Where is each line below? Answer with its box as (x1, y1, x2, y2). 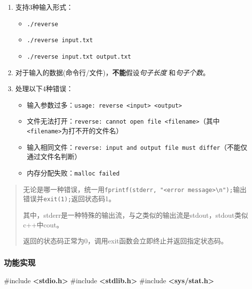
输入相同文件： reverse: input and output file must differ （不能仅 (27, 142, 248, 152)
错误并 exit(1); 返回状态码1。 (23, 193, 116, 204)
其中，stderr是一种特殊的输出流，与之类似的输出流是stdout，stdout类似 (23, 209, 248, 220)
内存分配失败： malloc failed (27, 167, 120, 177)
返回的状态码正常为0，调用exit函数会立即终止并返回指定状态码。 (23, 236, 228, 246)
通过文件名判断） (27, 151, 81, 161)
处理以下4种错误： (15, 83, 73, 94)
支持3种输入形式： (15, 2, 73, 12)
